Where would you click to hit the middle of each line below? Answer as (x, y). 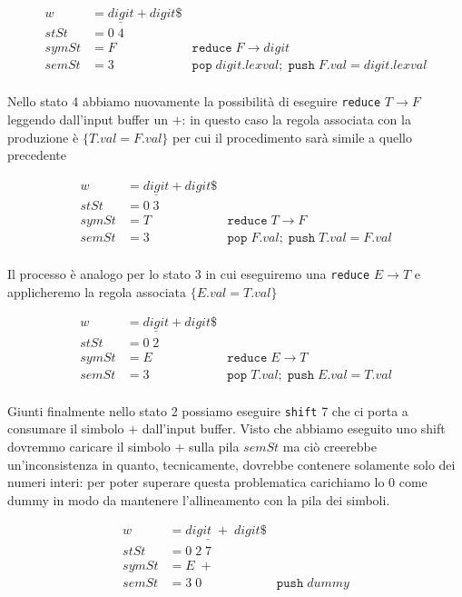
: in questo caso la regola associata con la (296, 119)
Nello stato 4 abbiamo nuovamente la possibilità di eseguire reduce (194, 101)
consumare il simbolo (66, 428)
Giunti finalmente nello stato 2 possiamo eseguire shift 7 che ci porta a (208, 410)
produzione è (43, 137)
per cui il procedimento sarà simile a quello (292, 137)
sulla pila (214, 447)
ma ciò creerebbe (329, 447)
